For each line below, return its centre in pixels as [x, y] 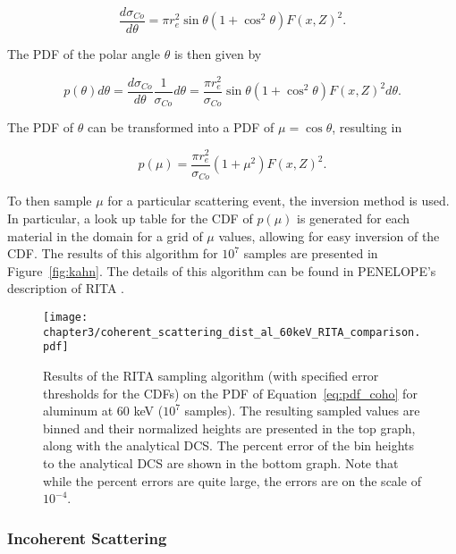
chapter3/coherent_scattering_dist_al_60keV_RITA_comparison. [232, 332]
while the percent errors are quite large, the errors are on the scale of [232, 480]
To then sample [50, 201]
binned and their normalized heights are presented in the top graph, [229, 428]
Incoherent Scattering [87, 537]
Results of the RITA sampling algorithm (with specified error [211, 375]
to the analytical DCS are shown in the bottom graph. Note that [221, 462]
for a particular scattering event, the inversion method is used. [279, 201]
